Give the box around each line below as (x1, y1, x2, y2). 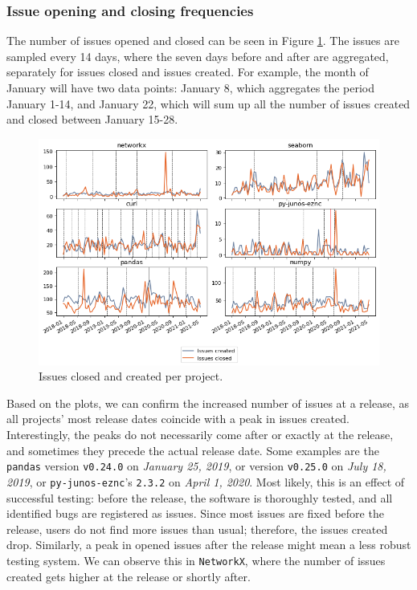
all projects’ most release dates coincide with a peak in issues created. (6, 410, 350, 427)
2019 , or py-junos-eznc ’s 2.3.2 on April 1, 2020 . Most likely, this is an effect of (6, 473, 405, 490)
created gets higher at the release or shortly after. (6, 568, 251, 584)
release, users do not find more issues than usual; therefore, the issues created (6, 520, 388, 537)
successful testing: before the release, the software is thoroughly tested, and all (6, 489, 393, 506)
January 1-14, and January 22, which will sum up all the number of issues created (6, 95, 411, 112)
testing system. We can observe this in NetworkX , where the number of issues (6, 551, 386, 568)
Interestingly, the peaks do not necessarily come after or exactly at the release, (6, 426, 394, 443)
